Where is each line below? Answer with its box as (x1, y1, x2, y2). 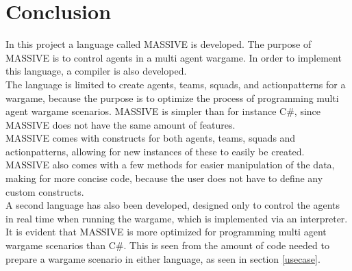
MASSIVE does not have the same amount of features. (5, 117, 236, 131)
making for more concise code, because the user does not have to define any (5, 171, 323, 185)
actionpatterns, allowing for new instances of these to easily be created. (5, 144, 305, 158)
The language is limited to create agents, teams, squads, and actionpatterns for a (5, 77, 346, 91)
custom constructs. (5, 184, 84, 198)
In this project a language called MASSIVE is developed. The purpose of (5, 37, 312, 51)
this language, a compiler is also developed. (5, 64, 187, 78)
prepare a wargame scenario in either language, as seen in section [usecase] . (5, 251, 320, 266)
